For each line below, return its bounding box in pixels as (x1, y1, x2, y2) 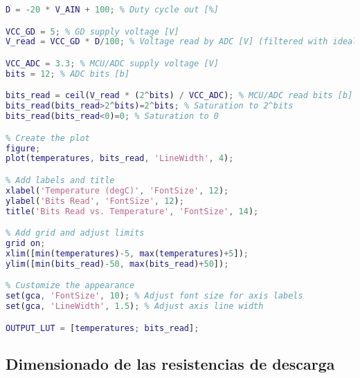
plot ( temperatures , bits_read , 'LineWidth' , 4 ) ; (6, 153, 234, 164)
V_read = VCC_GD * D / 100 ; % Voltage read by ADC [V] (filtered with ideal (6, 37, 358, 47)
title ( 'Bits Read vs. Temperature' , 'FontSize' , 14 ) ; (6, 206, 259, 216)
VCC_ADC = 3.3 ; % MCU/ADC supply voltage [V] (6, 58, 219, 68)
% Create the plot (6, 133, 90, 143)
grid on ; (6, 238, 46, 248)
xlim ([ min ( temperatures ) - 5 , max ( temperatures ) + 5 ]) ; (6, 248, 249, 258)
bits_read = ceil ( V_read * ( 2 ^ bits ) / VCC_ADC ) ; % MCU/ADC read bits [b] (6, 91, 353, 101)
